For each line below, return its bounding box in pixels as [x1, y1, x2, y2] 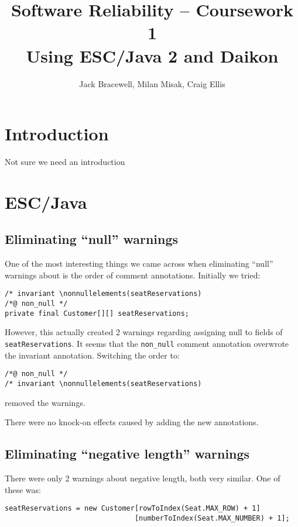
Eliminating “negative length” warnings [5, 445, 250, 463]
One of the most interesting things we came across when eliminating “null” [5, 257, 273, 270]
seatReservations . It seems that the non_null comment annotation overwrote [5, 337, 289, 349]
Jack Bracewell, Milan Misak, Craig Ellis [79, 77, 225, 89]
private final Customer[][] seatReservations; [5, 309, 189, 318]
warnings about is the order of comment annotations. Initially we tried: [5, 268, 261, 281]
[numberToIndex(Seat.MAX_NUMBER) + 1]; [134, 514, 290, 522]
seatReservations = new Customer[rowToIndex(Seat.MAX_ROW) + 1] [5, 504, 261, 513]
